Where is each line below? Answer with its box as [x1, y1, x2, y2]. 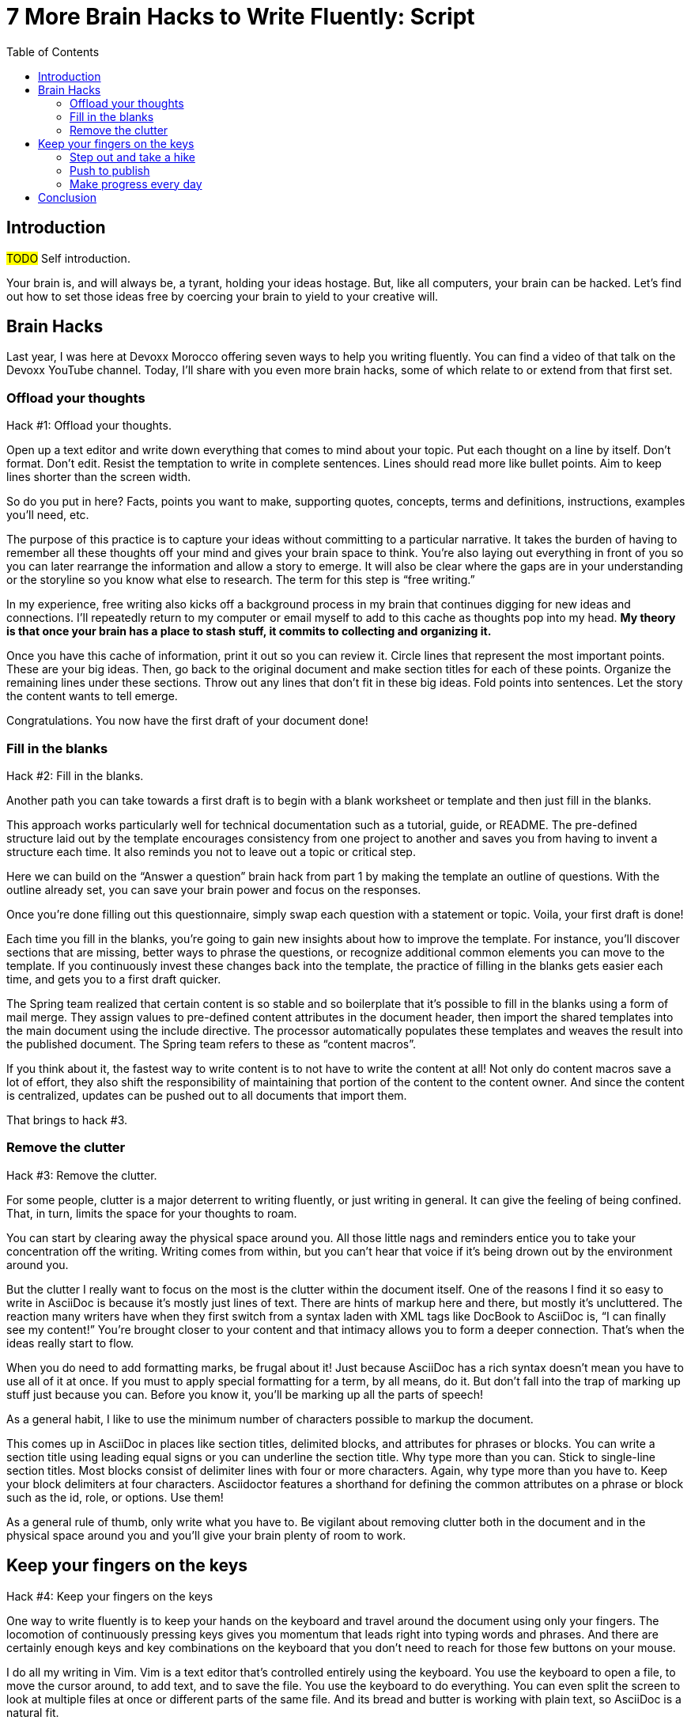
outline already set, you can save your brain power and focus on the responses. [6, 882, 421, 896]
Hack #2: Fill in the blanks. [6, 768, 144, 782]
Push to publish [70, 163, 150, 177]
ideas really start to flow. [6, 1336, 134, 1350]
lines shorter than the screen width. [6, 470, 191, 484]
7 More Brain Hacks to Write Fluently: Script [6, 3, 475, 30]
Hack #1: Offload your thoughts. [6, 419, 172, 433]
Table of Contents [6, 44, 100, 59]
